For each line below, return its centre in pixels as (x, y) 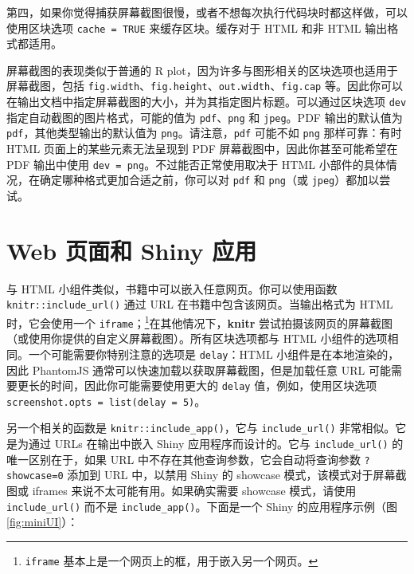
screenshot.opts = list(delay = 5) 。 (106, 401)
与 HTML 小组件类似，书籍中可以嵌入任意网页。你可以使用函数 (172, 288)
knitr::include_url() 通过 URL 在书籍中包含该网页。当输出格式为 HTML (200, 304)
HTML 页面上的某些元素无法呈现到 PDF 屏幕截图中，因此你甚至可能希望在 (202, 149)
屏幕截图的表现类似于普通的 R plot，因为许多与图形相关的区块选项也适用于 (202, 70)
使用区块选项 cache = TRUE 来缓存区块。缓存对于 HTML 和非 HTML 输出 (197, 28)
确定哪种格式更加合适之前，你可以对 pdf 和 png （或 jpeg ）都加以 (209, 180)
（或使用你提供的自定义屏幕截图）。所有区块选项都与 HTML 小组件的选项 (197, 338)
